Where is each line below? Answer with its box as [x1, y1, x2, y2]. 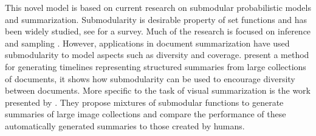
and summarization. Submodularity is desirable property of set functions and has [5, 13, 307, 25]
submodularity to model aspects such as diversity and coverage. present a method [5, 48, 309, 61]
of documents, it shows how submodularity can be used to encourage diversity [5, 72, 295, 85]
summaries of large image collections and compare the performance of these [5, 108, 286, 120]
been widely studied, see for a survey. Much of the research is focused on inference [5, 25, 311, 37]
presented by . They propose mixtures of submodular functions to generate [5, 96, 284, 108]
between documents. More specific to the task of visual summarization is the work [5, 84, 311, 97]
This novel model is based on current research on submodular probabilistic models [5, 1, 311, 13]
